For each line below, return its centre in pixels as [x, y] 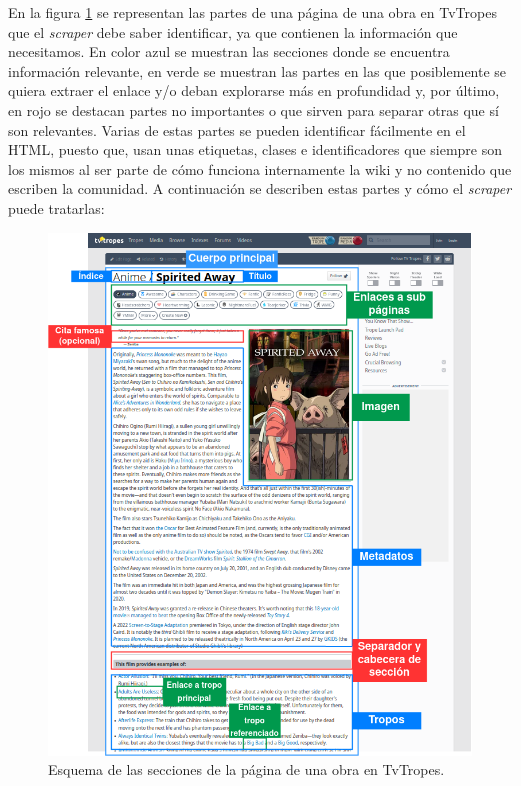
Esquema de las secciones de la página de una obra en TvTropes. [246, 769]
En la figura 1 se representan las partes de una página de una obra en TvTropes [252, 12]
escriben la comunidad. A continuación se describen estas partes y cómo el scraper [260, 188]
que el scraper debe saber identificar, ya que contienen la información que [233, 31]
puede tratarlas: [56, 207]
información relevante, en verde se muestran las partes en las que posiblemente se [257, 70]
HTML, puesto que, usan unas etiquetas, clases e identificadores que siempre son [255, 149]
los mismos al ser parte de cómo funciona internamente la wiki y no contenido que [260, 168]
